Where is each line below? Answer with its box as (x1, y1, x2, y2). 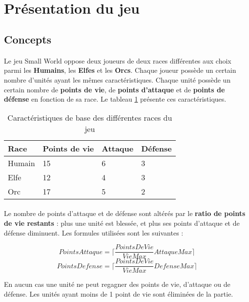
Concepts (4, 31, 52, 46)
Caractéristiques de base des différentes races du (7, 111, 172, 123)
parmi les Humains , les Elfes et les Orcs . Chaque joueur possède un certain (4, 65, 236, 75)
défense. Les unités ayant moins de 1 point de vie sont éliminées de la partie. (4, 288, 233, 299)
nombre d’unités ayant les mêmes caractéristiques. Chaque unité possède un (4, 74, 231, 85)
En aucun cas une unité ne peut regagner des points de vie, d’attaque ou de (4, 279, 230, 289)
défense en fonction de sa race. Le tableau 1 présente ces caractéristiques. (4, 94, 227, 104)
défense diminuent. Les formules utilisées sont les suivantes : (4, 227, 184, 237)
